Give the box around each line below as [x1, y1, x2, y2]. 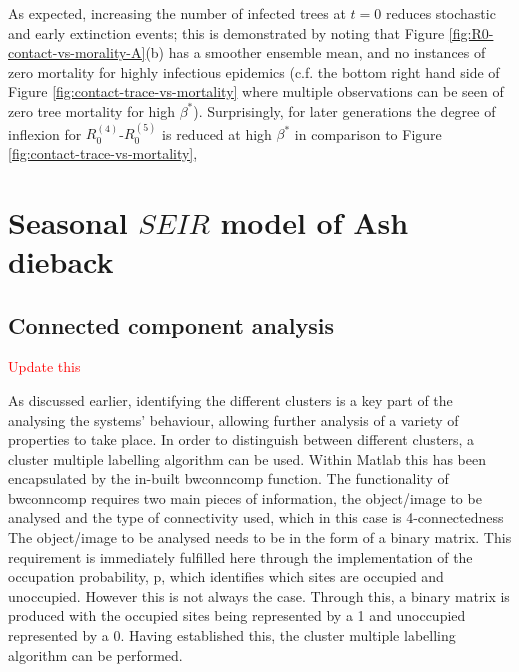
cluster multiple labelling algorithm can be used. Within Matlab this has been [8, 448, 486, 469]
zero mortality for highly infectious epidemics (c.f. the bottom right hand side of [8, 61, 500, 82]
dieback [8, 240, 114, 281]
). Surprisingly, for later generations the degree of [193, 100, 496, 121]
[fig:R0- [448, 22, 494, 43]
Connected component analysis [8, 309, 334, 340]
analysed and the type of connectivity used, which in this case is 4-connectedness [8, 507, 504, 528]
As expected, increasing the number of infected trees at [8, 3, 346, 23]
